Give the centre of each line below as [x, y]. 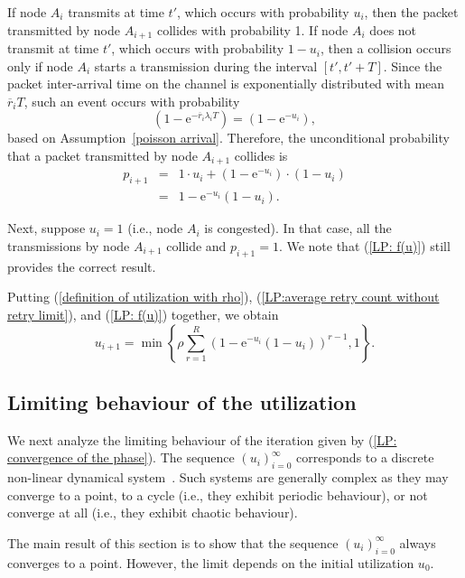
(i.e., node [155, 228]
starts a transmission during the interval [206, 65]
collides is [261, 156]
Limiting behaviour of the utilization [182, 401]
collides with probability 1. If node [252, 29]
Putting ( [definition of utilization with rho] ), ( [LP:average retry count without [223, 297]
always [418, 542]
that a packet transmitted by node [102, 156]
